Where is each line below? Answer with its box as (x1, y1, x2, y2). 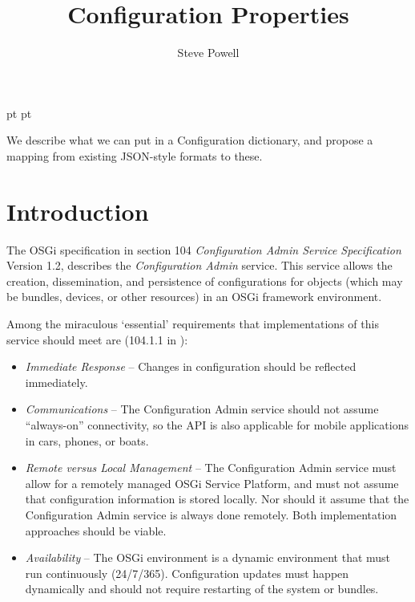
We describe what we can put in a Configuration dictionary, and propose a (6, 132, 373, 148)
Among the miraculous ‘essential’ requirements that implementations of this (6, 315, 379, 332)
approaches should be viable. (25, 522, 167, 539)
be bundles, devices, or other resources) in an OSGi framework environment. (6, 288, 382, 305)
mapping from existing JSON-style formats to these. (6, 147, 263, 164)
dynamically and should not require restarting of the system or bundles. (25, 580, 379, 597)
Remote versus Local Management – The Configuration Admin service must (25, 459, 397, 476)
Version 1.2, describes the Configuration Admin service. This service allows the (6, 257, 393, 274)
